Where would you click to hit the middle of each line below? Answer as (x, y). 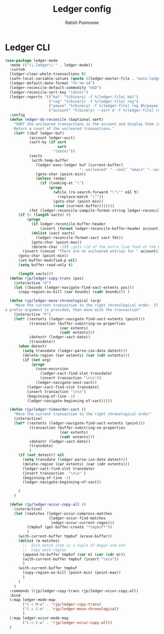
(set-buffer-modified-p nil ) (48, 261)
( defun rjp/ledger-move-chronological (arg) (55, 301)
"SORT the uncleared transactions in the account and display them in (87, 124)
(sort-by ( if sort (48, 142)
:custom (17, 69)
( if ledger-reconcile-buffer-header (68, 224)
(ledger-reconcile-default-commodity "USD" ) (55, 87)
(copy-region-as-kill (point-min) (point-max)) (72, 573)
